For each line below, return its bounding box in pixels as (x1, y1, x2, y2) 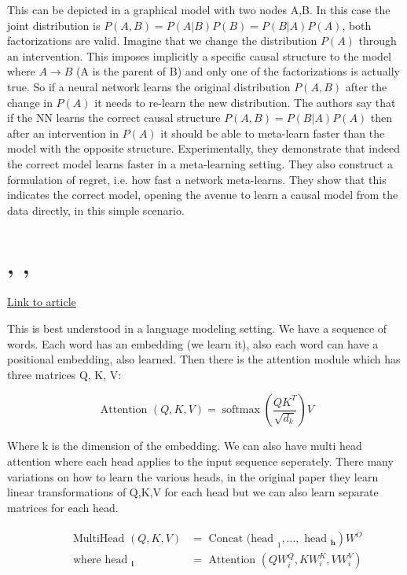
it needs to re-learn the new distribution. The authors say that (94, 94, 396, 110)
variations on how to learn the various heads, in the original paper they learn (7, 468, 379, 485)
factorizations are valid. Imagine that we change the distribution (7, 32, 317, 49)
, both (342, 17, 372, 33)
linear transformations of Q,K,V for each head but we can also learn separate (7, 484, 379, 500)
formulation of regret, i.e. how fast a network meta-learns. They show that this (7, 171, 387, 187)
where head (73, 555, 128, 566)
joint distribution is (7, 17, 101, 33)
